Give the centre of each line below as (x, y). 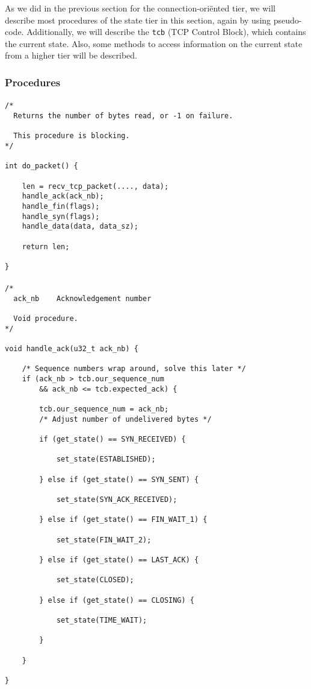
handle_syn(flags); (61, 216)
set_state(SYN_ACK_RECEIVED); (117, 500)
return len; (46, 246)
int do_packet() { (42, 166)
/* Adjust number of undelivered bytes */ (125, 419)
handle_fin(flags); (61, 207)
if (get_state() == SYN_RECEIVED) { (112, 440)
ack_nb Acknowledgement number (82, 298)
